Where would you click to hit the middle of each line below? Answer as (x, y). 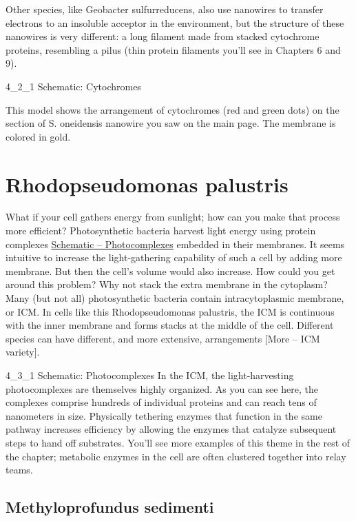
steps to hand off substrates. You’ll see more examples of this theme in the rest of (178, 442)
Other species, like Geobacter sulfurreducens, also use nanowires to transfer (165, 9)
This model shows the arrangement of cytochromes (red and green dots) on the (172, 109)
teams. (19, 470)
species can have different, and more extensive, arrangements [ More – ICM (163, 338)
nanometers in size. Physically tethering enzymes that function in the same (164, 415)
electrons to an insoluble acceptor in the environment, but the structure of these (175, 22)
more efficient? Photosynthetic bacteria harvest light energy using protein (161, 231)
